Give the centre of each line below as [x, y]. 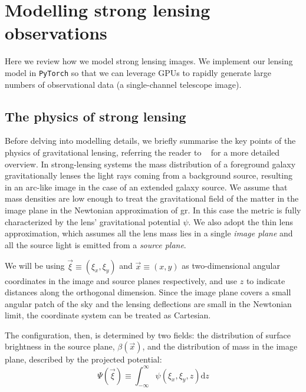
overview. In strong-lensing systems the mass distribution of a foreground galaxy [150, 164]
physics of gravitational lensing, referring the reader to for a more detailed [142, 152]
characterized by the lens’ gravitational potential [93, 221]
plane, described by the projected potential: [83, 359]
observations [56, 33]
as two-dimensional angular [231, 266]
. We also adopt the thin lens [241, 221]
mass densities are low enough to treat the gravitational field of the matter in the [152, 198]
